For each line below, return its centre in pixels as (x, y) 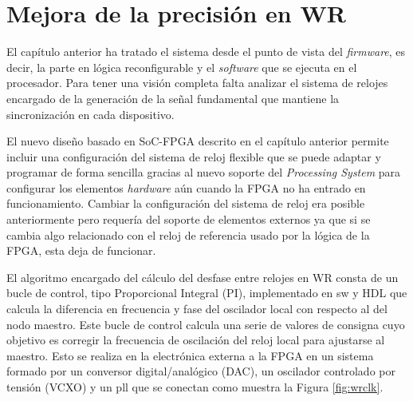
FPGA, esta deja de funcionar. (81, 250)
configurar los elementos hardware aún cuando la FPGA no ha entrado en (186, 187)
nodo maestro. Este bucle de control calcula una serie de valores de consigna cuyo (206, 324)
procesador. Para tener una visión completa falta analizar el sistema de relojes (197, 83)
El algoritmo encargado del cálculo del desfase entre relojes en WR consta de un (203, 277)
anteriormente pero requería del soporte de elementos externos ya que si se (189, 219)
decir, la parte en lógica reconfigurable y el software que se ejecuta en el (182, 67)
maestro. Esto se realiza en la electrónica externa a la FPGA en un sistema (190, 355)
